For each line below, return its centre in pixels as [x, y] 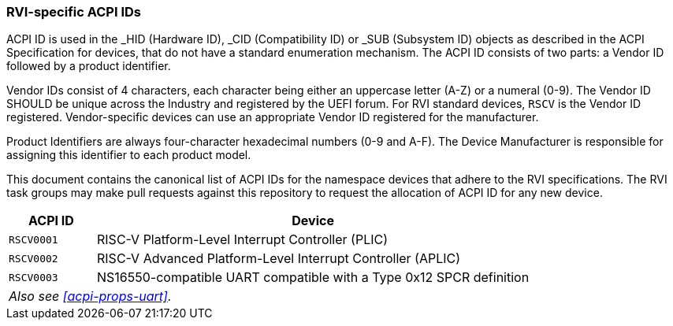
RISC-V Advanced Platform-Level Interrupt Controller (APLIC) [279, 259]
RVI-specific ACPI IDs [74, 12]
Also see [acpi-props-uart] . [90, 296]
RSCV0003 [33, 277]
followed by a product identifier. [89, 66]
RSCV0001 [33, 239]
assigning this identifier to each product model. [129, 155]
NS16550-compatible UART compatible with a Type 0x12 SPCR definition [313, 278]
